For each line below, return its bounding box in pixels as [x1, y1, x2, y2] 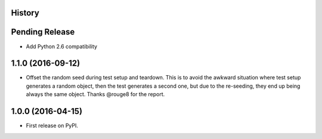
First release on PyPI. [26, 122, 79, 129]
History [11, 8, 40, 18]
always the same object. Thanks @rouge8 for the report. [26, 91, 165, 98]
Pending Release [11, 27, 75, 37]
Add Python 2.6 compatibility [26, 42, 98, 50]
